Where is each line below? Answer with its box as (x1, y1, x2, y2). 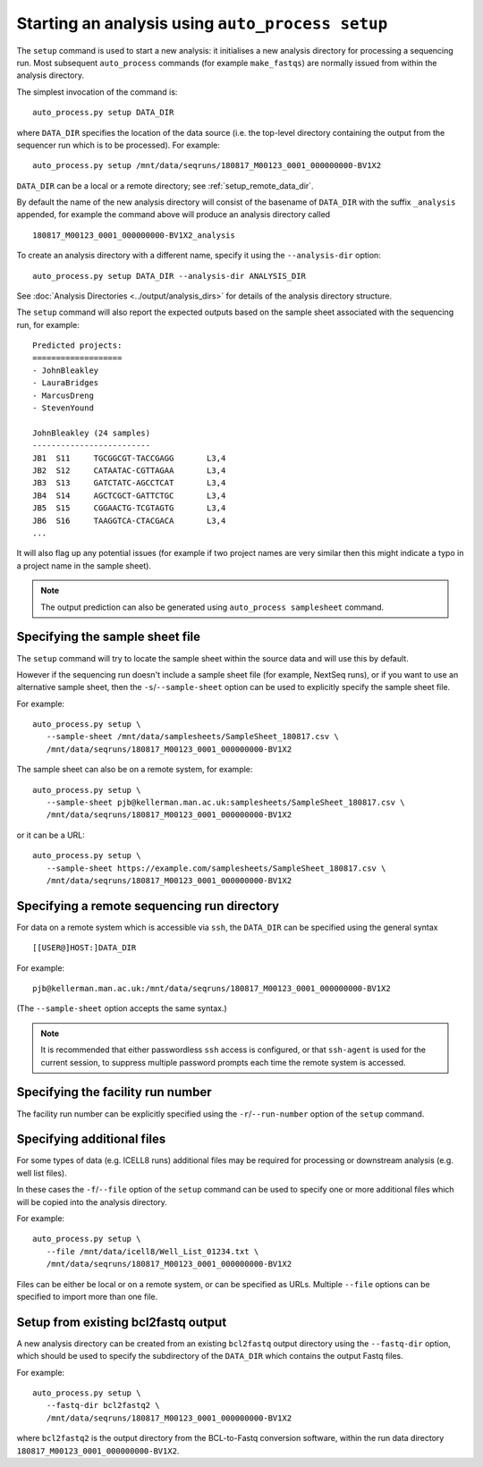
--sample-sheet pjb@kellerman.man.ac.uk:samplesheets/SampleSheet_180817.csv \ (46, 797, 405, 808)
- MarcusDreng (32, 390, 94, 400)
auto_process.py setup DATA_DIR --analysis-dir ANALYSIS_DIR (32, 271, 306, 281)
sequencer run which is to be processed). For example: (16, 139, 221, 150)
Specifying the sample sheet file (16, 629, 201, 645)
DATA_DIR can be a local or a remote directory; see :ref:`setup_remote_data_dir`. (16, 180, 314, 191)
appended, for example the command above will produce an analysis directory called (16, 209, 331, 220)
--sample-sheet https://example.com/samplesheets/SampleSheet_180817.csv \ (46, 863, 386, 873)
